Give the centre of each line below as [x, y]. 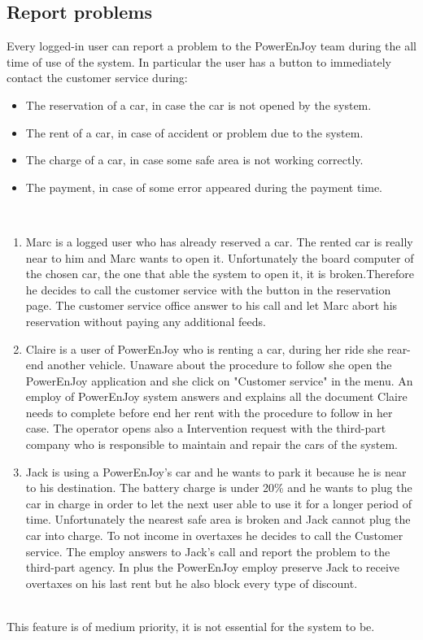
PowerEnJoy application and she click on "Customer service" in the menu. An [219, 380]
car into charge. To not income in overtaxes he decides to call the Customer [214, 536]
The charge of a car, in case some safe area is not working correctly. [194, 160]
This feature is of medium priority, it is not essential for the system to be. [191, 627]
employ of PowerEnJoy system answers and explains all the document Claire [216, 396]
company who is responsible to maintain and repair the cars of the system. [211, 444]
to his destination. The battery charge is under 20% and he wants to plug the [219, 488]
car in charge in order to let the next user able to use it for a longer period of [218, 503]
